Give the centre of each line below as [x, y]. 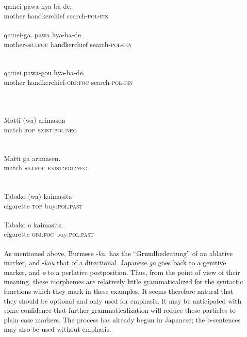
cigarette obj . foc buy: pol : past [49, 234]
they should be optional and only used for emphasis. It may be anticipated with [123, 300]
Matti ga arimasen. [32, 158]
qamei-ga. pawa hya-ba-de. [43, 34]
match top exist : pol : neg [41, 129]
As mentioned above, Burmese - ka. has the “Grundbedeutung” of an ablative [118, 253]
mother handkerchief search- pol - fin [56, 15]
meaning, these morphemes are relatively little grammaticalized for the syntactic [123, 281]
